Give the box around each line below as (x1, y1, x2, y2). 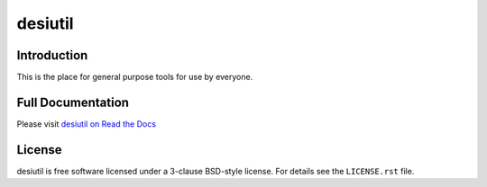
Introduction (16, 48, 88, 63)
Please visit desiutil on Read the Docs (16, 118, 157, 129)
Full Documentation (16, 94, 130, 110)
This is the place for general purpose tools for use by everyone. (16, 72, 253, 83)
